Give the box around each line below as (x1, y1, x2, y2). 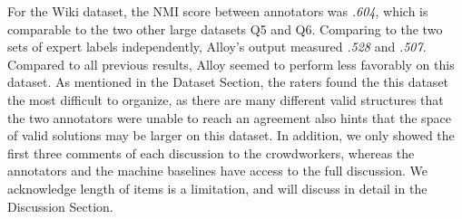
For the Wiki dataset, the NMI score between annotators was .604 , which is (7, 2, 428, 20)
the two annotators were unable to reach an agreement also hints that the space (7, 108, 451, 127)
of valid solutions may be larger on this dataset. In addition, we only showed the (7, 126, 455, 145)
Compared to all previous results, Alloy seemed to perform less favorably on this (7, 54, 455, 73)
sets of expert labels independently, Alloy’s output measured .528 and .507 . (7, 37, 427, 56)
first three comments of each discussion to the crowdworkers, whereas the (7, 143, 415, 162)
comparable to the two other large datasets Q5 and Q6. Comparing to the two (7, 19, 443, 38)
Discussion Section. (7, 196, 113, 215)
